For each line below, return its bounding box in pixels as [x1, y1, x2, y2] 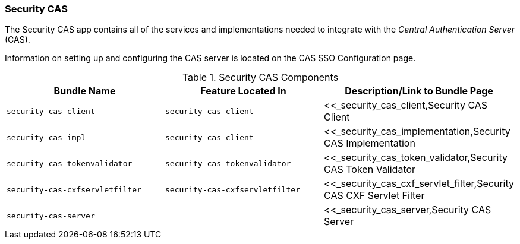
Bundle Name [53, 85, 116, 97]
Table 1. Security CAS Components [182, 71, 339, 84]
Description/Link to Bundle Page [345, 85, 493, 97]
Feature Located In [200, 85, 286, 97]
